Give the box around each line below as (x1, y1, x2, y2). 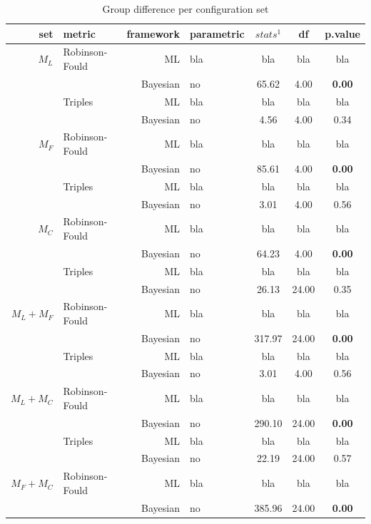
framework (126, 26, 180, 41)
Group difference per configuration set (102, 1, 269, 16)
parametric (190, 26, 245, 41)
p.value (325, 26, 360, 41)
